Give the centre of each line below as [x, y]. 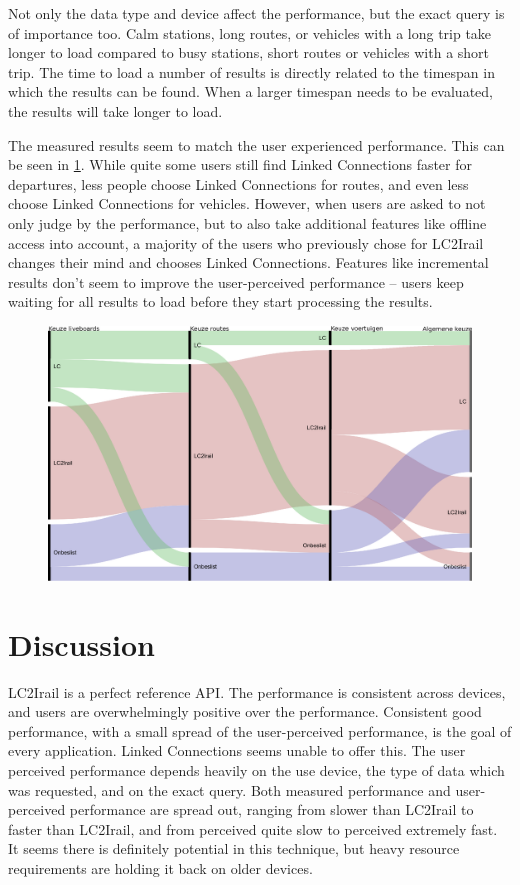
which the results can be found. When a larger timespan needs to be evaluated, [250, 91]
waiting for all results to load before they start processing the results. [220, 301]
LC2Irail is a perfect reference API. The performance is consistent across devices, [257, 691]
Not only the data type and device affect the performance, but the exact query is [256, 13]
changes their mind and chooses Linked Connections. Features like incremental [248, 262]
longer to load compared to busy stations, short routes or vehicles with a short [249, 52]
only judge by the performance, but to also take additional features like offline [247, 222]
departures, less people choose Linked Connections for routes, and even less [238, 183]
